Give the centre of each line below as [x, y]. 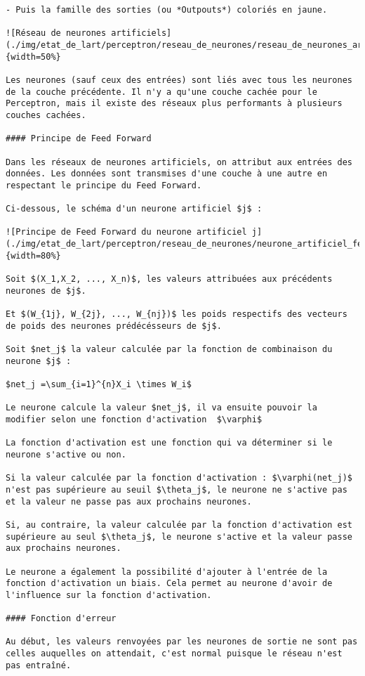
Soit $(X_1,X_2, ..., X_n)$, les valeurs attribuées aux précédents [169, 279]
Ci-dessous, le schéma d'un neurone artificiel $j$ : [134, 209]
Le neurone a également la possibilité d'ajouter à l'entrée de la [167, 572]
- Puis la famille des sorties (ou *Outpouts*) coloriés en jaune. [167, 10]
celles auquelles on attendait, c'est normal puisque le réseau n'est [174, 654]
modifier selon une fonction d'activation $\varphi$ [134, 419]
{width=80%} [33, 255]
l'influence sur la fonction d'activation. [109, 595]
